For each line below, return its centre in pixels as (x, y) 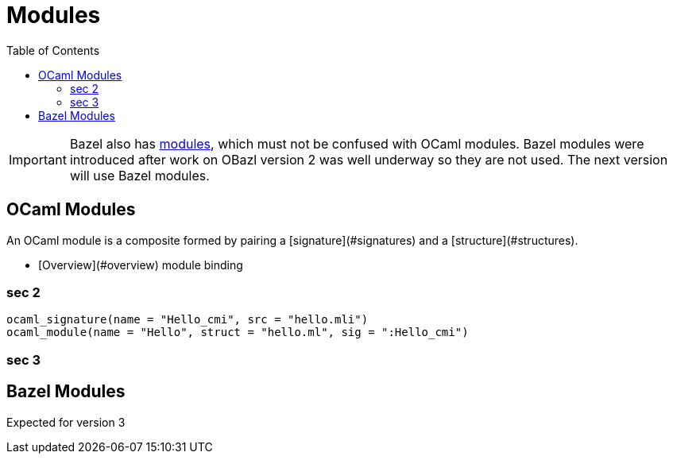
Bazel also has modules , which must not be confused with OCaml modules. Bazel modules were (357, 143)
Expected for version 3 (66, 422)
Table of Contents (53, 50)
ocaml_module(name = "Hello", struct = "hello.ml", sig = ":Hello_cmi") (238, 332)
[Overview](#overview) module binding (141, 265)
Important (38, 159)
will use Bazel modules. (139, 175)
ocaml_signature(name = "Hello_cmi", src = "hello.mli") (188, 320)
